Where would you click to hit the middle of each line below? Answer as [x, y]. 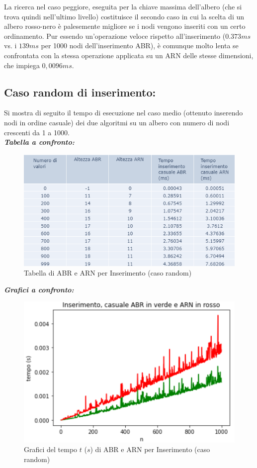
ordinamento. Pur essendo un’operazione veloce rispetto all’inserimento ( [115, 36]
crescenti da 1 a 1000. [37, 132]
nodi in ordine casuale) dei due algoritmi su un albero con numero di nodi [117, 122]
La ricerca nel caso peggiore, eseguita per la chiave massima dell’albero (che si [123, 6]
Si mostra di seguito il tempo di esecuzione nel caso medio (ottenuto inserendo [124, 113]
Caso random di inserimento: [80, 92]
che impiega [22, 65]
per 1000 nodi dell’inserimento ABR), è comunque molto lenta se [140, 46]
